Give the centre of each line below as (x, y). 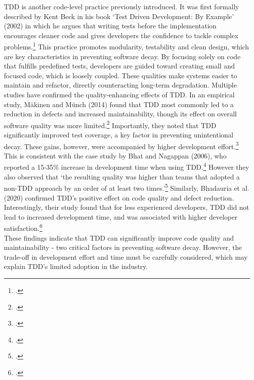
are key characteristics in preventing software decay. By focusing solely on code (122, 56)
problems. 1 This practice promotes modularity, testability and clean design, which (127, 46)
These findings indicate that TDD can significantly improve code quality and (119, 237)
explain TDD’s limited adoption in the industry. (76, 266)
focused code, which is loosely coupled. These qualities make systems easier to (121, 75)
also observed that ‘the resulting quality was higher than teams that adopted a (122, 176)
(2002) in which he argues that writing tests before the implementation (110, 26)
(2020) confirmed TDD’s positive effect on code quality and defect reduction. (119, 197)
